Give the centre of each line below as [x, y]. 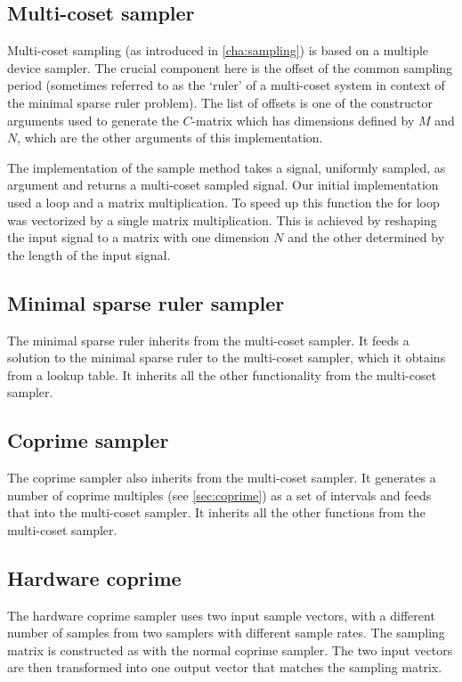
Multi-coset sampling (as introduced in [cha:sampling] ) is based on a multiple [218, 50]
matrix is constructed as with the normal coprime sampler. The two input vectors [230, 650]
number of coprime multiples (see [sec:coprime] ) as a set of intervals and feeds [219, 495]
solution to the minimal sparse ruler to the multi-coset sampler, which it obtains [227, 357]
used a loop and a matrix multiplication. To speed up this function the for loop [223, 202]
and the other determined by [366, 237]
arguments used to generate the [93, 120]
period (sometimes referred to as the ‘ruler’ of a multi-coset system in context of [226, 85]
